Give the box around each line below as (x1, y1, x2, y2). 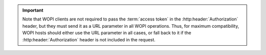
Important (22, 7, 44, 13)
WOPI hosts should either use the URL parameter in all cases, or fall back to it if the (22, 30, 192, 36)
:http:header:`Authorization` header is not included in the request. (22, 37, 156, 42)
